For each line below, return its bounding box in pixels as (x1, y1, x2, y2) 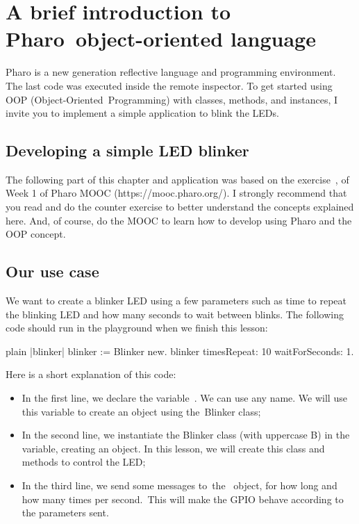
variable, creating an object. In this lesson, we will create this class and (22, 441, 325, 455)
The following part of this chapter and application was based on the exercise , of (6, 172, 349, 186)
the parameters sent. (22, 505, 109, 520)
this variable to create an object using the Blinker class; (22, 404, 261, 418)
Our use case (6, 261, 99, 282)
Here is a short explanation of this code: (6, 367, 176, 382)
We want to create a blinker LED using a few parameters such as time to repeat (6, 293, 347, 308)
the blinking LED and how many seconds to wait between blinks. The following (6, 306, 344, 321)
